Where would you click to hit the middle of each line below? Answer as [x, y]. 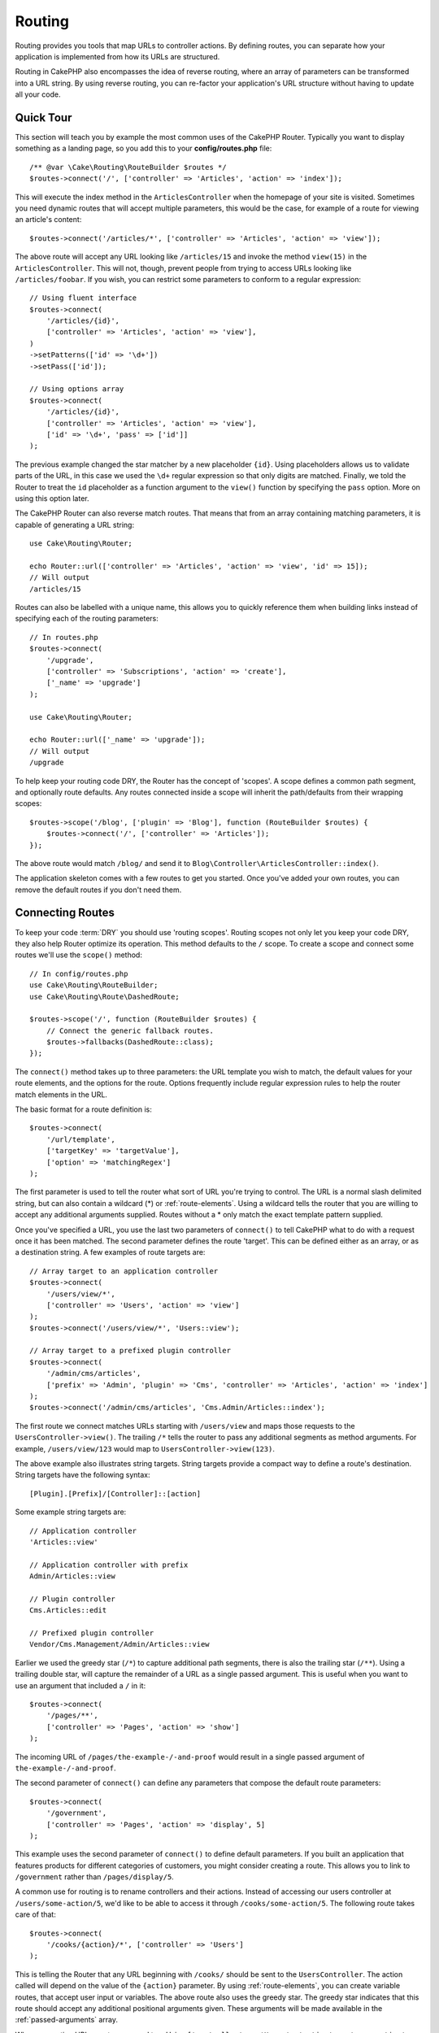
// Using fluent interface [83, 298]
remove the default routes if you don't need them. [98, 890]
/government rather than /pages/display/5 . [94, 1877]
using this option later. [52, 498]
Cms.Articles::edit [68, 1611]
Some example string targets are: [71, 1512]
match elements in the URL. [61, 1095]
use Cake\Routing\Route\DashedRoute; [105, 997]
